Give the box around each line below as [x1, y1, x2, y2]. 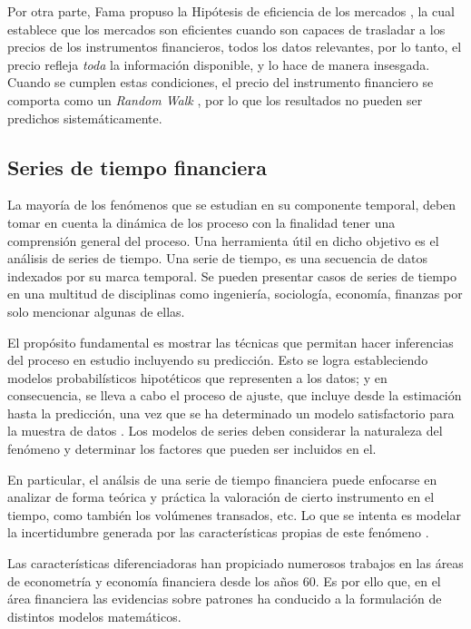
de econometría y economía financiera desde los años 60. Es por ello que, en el [7, 571, 441, 590]
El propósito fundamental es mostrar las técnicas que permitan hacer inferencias [7, 332, 454, 351]
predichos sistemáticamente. [7, 108, 162, 127]
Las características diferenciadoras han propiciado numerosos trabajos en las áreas [7, 554, 464, 573]
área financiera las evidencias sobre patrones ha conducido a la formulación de [7, 589, 442, 608]
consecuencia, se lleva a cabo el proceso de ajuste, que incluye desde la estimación [7, 386, 462, 405]
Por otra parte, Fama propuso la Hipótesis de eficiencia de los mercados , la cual [7, 2, 455, 20]
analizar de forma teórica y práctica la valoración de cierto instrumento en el [7, 487, 435, 506]
